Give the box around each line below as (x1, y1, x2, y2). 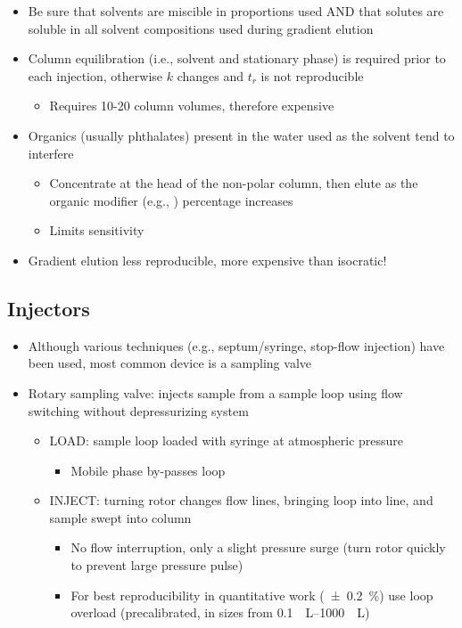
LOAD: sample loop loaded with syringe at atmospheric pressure (49, 431, 404, 450)
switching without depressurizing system (28, 401, 249, 420)
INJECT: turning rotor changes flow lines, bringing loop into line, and (49, 491, 433, 510)
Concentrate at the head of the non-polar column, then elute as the (49, 174, 418, 192)
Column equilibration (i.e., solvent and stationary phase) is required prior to (28, 49, 446, 68)
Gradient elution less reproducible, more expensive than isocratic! (28, 250, 387, 269)
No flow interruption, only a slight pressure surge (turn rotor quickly (70, 538, 446, 557)
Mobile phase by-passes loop (70, 461, 226, 479)
